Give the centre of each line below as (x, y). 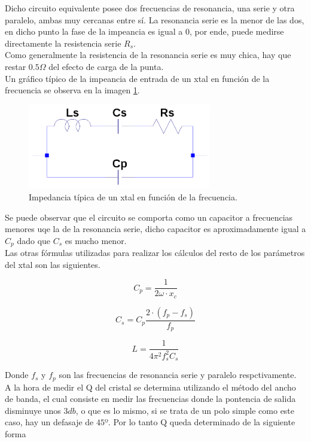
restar (16, 66)
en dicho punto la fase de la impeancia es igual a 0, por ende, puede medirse (144, 31)
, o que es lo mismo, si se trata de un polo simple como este (185, 410)
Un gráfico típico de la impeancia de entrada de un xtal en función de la (137, 78)
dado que (34, 240)
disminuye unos (33, 410)
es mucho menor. (96, 240)
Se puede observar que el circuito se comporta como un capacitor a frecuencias (149, 217)
